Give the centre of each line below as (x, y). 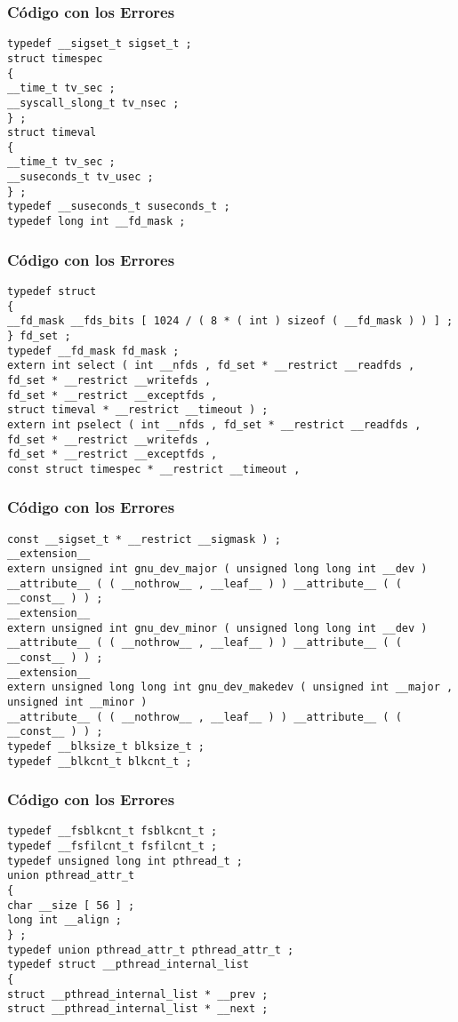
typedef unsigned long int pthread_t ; (125, 861)
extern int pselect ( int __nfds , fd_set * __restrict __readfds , (214, 424)
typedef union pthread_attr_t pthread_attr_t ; (151, 950)
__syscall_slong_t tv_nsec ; (93, 103)
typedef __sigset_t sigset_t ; (100, 44)
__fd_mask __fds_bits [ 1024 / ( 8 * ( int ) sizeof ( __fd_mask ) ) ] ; (230, 321)
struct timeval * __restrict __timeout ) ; (138, 410)
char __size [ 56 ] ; (71, 905)
